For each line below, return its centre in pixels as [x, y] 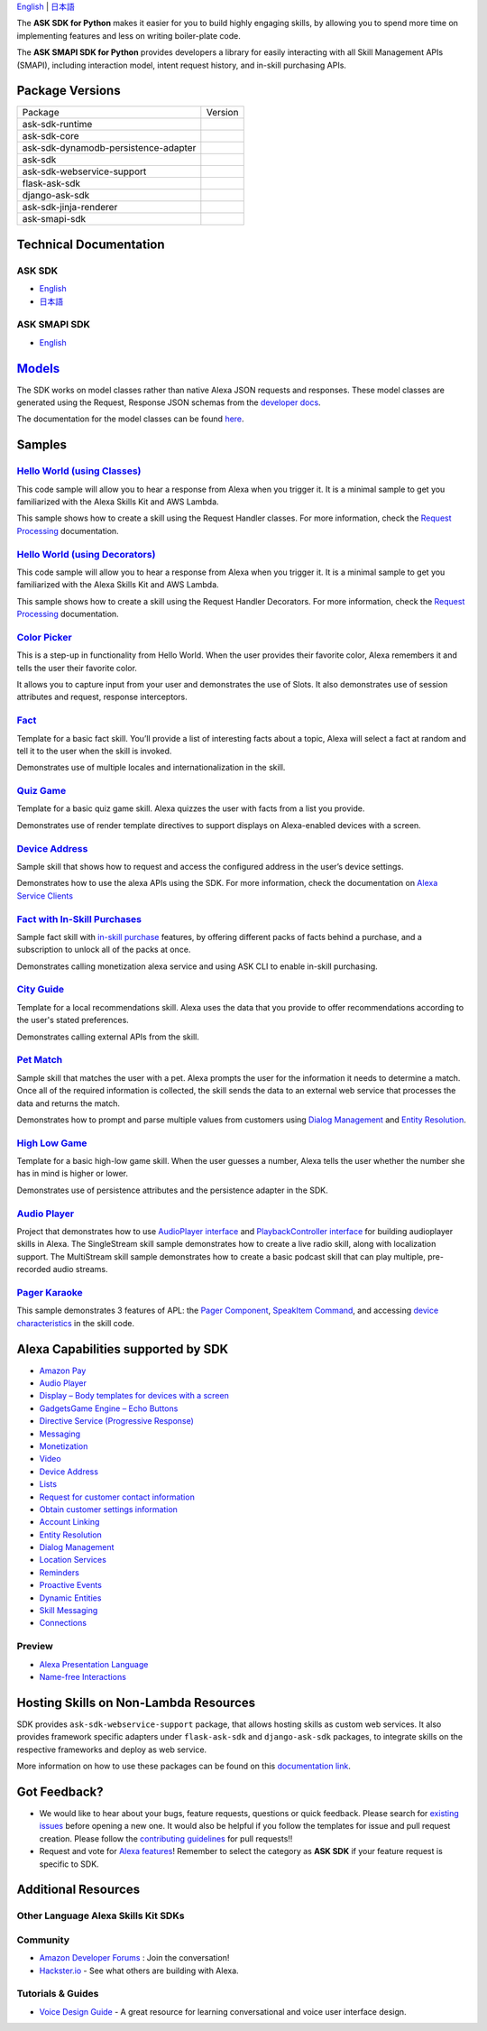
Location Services [73, 1560]
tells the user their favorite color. [77, 668]
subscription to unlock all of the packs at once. [104, 950]
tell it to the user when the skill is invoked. [94, 751]
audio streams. [80, 1269]
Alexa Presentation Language [94, 1664]
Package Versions [69, 91]
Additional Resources [78, 1890]
